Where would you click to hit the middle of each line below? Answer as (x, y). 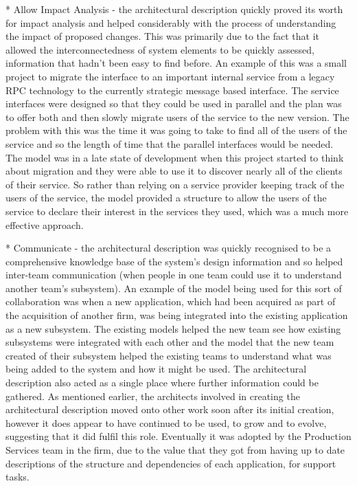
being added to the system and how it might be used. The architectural (156, 369)
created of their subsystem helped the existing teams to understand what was (169, 355)
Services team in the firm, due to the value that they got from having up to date (175, 450)
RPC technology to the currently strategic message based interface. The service (172, 90)
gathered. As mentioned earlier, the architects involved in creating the (153, 396)
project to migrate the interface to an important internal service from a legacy (170, 76)
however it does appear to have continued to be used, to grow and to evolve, (166, 422)
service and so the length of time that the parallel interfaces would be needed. (170, 143)
